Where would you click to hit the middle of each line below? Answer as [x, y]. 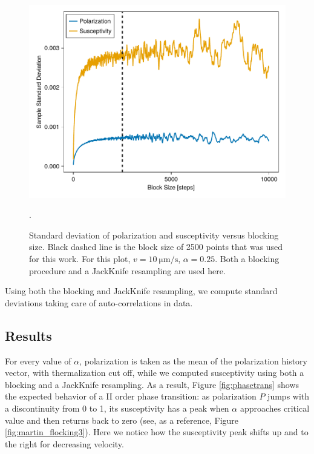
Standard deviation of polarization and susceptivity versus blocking [154, 235]
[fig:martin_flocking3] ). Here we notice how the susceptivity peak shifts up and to [157, 432]
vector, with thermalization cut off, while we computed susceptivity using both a [155, 373]
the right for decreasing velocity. [64, 443]
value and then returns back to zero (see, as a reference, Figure [122, 420]
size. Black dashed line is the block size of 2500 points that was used [156, 247]
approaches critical [275, 408]
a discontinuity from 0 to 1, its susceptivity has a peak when [117, 408]
